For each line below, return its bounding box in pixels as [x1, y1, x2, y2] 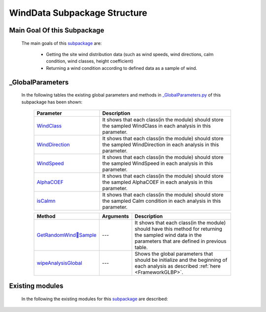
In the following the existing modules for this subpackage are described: [21, 296, 168, 302]
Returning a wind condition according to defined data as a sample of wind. [46, 65, 198, 71]
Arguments [101, 213, 129, 219]
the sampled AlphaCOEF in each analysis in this [102, 179, 213, 186]
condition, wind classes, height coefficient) [46, 58, 133, 64]
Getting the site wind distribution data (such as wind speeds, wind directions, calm [46, 51, 214, 57]
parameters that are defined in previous [134, 238, 227, 245]
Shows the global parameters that [134, 250, 213, 257]
